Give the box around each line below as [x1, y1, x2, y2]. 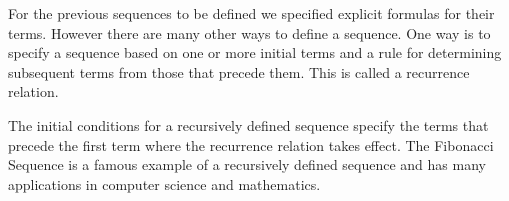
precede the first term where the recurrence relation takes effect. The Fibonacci [8, 134, 494, 155]
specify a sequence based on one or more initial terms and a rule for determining [8, 42, 502, 63]
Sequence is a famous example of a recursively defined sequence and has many [8, 154, 486, 175]
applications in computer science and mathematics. [8, 173, 321, 194]
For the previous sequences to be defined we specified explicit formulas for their [8, 3, 495, 23]
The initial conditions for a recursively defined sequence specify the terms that [8, 114, 489, 135]
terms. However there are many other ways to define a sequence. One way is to [8, 22, 491, 43]
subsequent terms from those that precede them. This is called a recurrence [8, 61, 470, 82]
